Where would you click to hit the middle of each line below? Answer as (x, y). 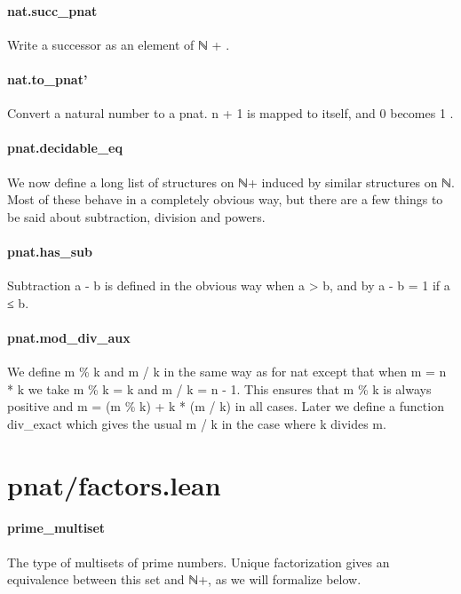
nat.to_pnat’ (48, 79)
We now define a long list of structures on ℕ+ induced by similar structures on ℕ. (231, 182)
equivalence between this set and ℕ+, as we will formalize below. (184, 579)
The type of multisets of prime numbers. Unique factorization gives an (199, 562)
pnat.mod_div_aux (69, 337)
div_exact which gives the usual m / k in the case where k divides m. (197, 423)
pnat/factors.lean (114, 484)
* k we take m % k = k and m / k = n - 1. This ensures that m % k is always (219, 388)
